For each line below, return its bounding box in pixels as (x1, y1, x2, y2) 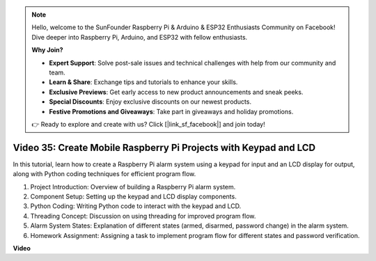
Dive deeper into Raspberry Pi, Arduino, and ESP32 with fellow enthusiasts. (31, 33, 248, 41)
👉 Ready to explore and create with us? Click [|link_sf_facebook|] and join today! (31, 120, 265, 128)
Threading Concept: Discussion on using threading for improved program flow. (30, 212, 256, 220)
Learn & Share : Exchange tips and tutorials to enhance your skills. (49, 78, 238, 86)
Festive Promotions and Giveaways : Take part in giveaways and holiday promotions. (49, 107, 294, 116)
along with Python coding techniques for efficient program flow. (13, 170, 196, 178)
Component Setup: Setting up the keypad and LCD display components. (30, 192, 237, 200)
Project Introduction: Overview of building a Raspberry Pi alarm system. (30, 182, 236, 191)
